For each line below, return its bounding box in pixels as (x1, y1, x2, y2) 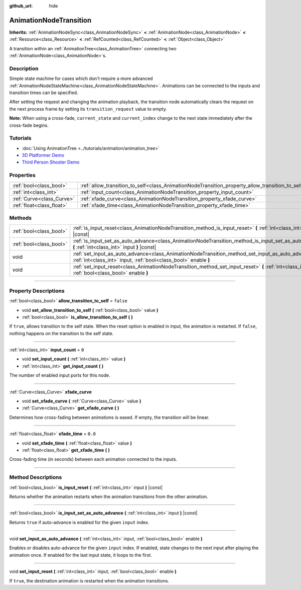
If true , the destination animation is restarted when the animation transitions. (9, 577, 170, 583)
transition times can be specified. (9, 90, 78, 96)
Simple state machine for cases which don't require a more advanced (9, 75, 153, 81)
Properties (9, 172, 36, 179)
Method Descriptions (9, 474, 62, 481)
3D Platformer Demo (22, 152, 65, 158)
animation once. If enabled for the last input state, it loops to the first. (9, 552, 153, 558)
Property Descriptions (9, 287, 65, 294)
